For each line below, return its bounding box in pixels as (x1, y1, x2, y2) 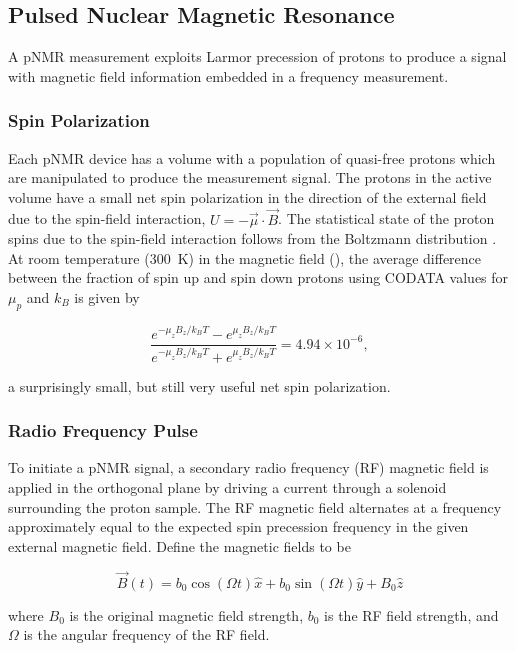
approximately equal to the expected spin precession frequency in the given (8, 516, 469, 537)
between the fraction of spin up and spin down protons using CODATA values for (8, 267, 509, 288)
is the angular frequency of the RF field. (23, 624, 270, 645)
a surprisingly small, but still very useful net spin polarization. (8, 375, 391, 396)
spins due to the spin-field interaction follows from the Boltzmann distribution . (8, 228, 497, 249)
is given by (74, 286, 140, 307)
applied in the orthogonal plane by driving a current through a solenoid (8, 477, 447, 497)
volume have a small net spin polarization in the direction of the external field (8, 186, 487, 207)
